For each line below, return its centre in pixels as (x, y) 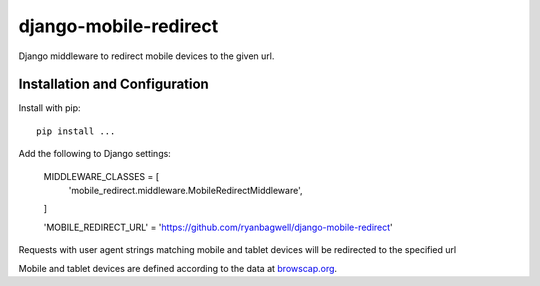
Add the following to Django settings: (95, 154)
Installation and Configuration (113, 84)
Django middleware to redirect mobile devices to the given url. (146, 56)
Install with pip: (49, 108)
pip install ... (76, 131)
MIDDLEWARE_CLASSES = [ (101, 176)
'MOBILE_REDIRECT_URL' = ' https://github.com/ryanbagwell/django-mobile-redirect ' (218, 227)
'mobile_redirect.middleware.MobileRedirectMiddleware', (185, 191)
